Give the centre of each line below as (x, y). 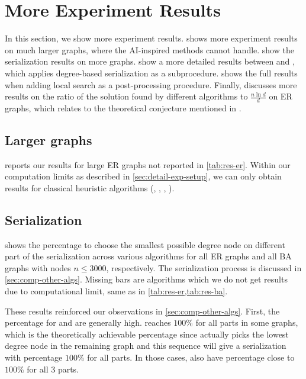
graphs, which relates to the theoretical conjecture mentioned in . (123, 107)
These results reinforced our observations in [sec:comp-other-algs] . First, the (142, 311)
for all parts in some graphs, (247, 322)
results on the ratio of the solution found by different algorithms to (126, 96)
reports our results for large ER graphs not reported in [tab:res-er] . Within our (148, 164)
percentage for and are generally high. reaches (88, 322)
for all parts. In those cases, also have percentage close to (191, 357)
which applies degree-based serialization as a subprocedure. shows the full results (151, 73)
